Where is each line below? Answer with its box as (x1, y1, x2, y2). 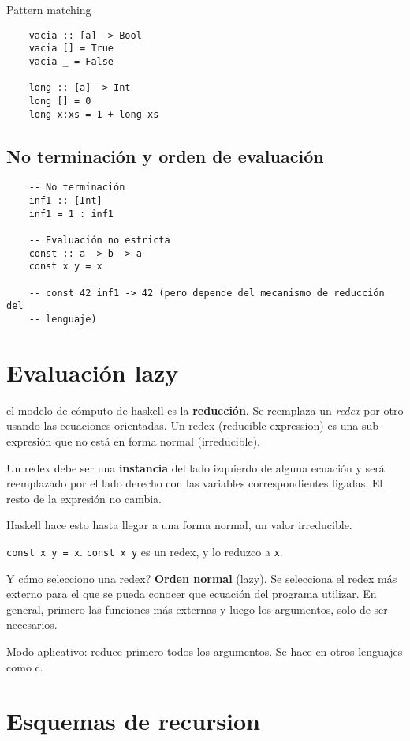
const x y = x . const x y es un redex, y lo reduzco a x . (6, 543, 283, 559)
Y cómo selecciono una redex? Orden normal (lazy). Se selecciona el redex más (6, 570, 397, 586)
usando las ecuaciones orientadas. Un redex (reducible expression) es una (6, 417, 359, 434)
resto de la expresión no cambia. (6, 490, 162, 506)
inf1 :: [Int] (28, 195, 102, 207)
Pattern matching (6, 2, 91, 17)
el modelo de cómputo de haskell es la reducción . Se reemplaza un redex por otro (6, 401, 404, 418)
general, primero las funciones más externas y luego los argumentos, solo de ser (6, 600, 388, 617)
